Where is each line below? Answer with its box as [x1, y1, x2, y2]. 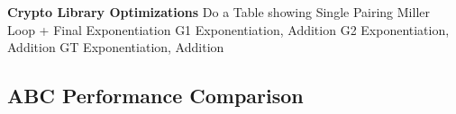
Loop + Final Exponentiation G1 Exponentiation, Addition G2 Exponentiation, [7, 20, 450, 39]
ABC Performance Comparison [7, 82, 304, 110]
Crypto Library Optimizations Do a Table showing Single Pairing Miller [7, 3, 430, 21]
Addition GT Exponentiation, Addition [7, 38, 224, 57]
